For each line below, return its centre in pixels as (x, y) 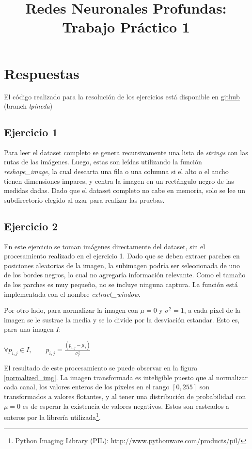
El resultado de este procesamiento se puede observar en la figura (101, 368)
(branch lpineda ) (28, 106)
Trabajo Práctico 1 (126, 27)
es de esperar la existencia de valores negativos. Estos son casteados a (126, 406)
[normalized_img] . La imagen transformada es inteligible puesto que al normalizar (126, 377)
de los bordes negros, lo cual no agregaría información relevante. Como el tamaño (125, 275)
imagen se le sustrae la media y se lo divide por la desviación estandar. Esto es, (122, 319)
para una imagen (29, 329)
